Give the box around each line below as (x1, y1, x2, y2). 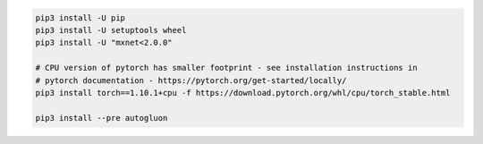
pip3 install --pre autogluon (35, 113, 168, 123)
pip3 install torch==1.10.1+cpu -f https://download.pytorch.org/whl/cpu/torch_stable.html (35, 88, 451, 97)
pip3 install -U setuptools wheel (35, 25, 187, 35)
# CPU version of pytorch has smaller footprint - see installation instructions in (35, 63, 418, 73)
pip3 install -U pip (35, 13, 125, 22)
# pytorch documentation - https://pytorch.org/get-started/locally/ (35, 75, 347, 85)
